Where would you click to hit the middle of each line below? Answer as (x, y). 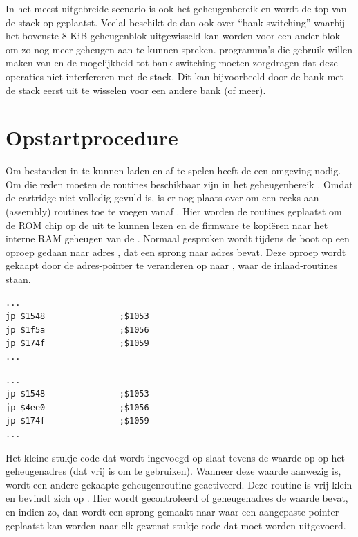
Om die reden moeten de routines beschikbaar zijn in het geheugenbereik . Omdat (179, 184)
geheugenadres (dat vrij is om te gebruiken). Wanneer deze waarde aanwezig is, (173, 471)
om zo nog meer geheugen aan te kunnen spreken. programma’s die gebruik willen (179, 49)
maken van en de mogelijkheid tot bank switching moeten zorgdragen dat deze (172, 63)
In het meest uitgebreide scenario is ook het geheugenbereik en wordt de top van (176, 8)
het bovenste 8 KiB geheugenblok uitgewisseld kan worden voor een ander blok (173, 36)
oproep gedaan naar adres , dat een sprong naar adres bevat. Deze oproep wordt (176, 252)
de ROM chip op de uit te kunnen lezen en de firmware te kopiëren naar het (167, 225)
